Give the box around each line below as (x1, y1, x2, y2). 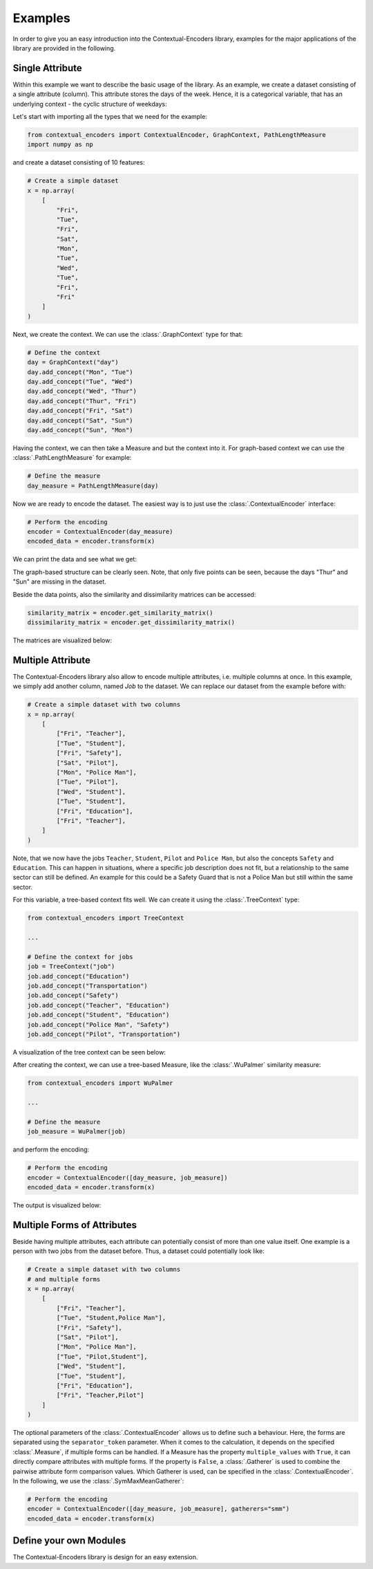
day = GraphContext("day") (27, 358, 119, 366)
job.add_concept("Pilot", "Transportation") (27, 1030, 181, 1038)
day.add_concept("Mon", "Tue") (27, 368, 134, 376)
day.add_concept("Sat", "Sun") (27, 416, 134, 425)
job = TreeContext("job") (27, 963, 115, 971)
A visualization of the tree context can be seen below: (12, 1048, 166, 1056)
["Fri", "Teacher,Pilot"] (56, 1391, 144, 1400)
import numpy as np (27, 140, 93, 149)
